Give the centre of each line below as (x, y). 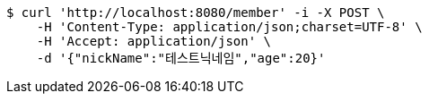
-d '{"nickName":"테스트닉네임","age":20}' (181, 58)
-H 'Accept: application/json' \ (154, 41)
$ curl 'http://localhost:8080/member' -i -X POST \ (196, 13)
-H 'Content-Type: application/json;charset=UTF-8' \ (229, 27)
